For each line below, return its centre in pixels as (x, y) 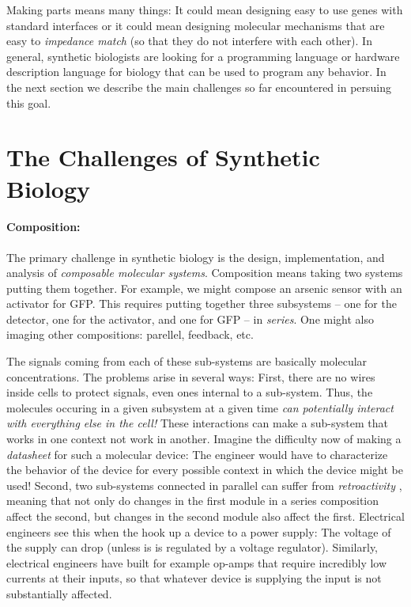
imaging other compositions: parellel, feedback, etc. (130, 334)
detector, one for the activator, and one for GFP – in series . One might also (190, 319)
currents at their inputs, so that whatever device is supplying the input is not (194, 578)
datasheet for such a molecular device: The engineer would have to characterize (197, 454)
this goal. (29, 102)
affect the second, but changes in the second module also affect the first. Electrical (205, 516)
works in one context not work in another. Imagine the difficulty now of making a (204, 439)
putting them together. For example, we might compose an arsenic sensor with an (204, 288)
